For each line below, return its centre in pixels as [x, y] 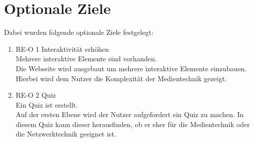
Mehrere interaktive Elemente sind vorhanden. [86, 59]
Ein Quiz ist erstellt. [47, 104]
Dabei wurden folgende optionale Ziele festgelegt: [79, 32]
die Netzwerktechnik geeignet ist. [66, 134]
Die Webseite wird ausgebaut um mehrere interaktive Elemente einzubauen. [131, 68]
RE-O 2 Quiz [36, 95]
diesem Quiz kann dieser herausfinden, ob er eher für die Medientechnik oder [133, 124]
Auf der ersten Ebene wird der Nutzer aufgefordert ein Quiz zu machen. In [130, 114]
